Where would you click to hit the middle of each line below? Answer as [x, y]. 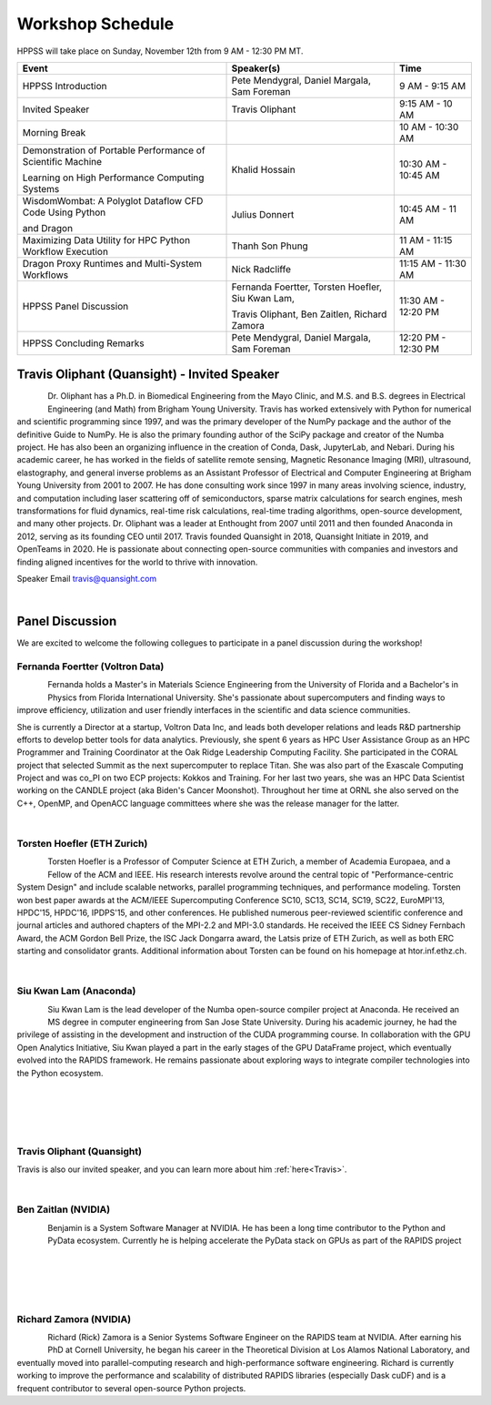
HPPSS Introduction [65, 86]
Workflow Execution [65, 251]
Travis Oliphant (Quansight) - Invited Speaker [148, 375]
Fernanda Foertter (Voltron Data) [90, 667]
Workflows [45, 275]
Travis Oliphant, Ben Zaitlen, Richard [309, 314]
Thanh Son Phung [270, 246]
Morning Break [54, 132]
